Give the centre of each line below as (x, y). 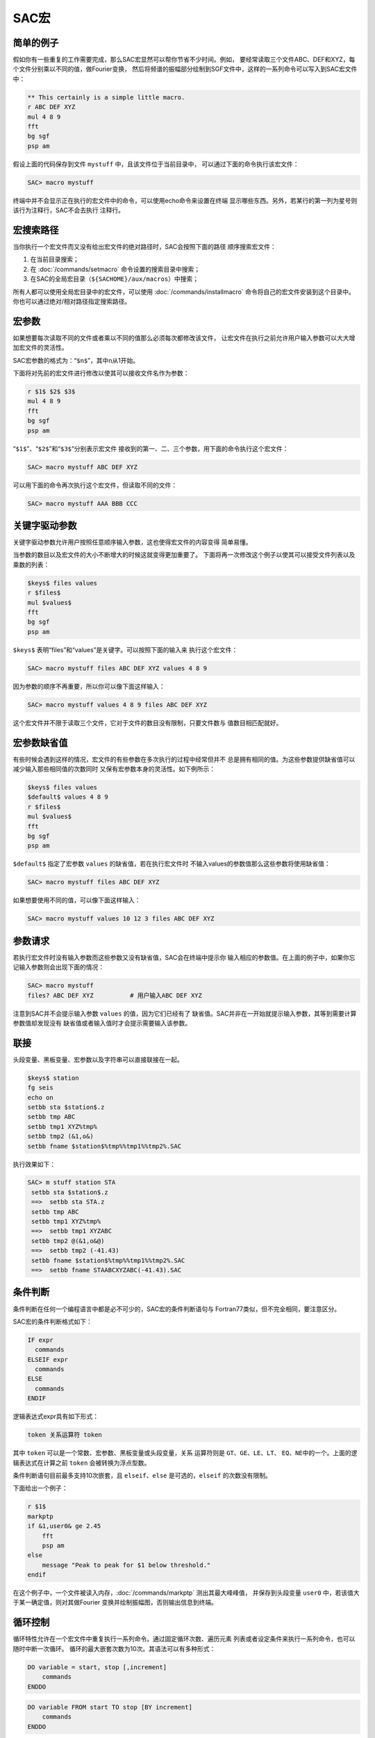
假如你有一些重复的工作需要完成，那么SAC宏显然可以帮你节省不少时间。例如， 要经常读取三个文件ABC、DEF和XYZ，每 (184, 60)
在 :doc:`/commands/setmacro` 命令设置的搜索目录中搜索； (115, 269)
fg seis (40, 1088)
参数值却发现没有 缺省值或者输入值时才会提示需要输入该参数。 (102, 1023)
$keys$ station (53, 1078)
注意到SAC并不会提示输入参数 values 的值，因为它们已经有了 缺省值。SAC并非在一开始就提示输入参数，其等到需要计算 (185, 1013)
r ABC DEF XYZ (51, 107)
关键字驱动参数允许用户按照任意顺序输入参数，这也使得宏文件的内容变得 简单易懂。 (132, 542)
